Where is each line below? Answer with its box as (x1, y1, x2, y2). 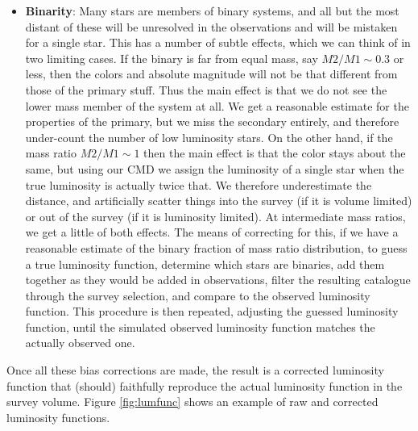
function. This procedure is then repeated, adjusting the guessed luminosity (25, 303, 399, 320)
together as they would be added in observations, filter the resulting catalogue (25, 271, 411, 288)
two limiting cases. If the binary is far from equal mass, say (25, 49, 318, 66)
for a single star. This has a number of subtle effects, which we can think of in (25, 34, 411, 51)
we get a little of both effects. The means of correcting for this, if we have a (25, 224, 399, 241)
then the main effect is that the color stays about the (143, 144, 406, 161)
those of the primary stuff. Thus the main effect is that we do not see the (25, 81, 387, 98)
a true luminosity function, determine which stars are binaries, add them (25, 255, 385, 272)
